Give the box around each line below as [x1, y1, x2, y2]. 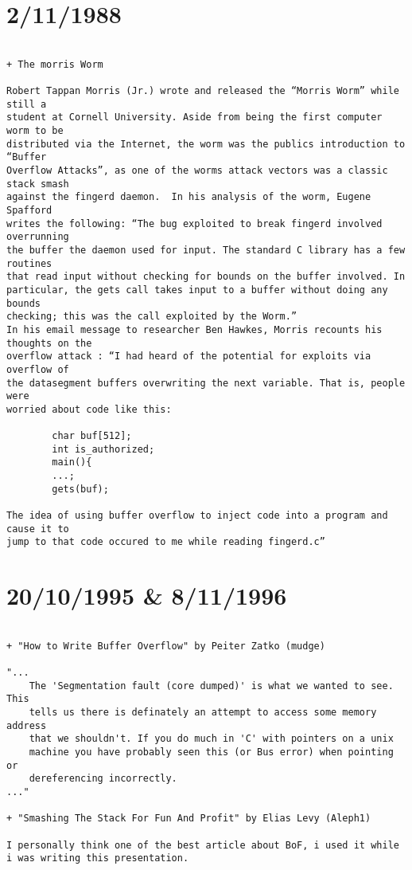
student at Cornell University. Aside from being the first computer [6, 112, 383, 123]
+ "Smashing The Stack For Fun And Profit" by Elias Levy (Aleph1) [6, 813, 371, 825]
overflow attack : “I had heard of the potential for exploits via [6, 351, 371, 362]
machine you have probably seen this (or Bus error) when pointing [29, 747, 394, 758]
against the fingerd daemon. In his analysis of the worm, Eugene [6, 191, 371, 203]
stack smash [6, 178, 69, 190]
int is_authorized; [52, 443, 155, 455]
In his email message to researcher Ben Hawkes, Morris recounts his [6, 323, 383, 335]
